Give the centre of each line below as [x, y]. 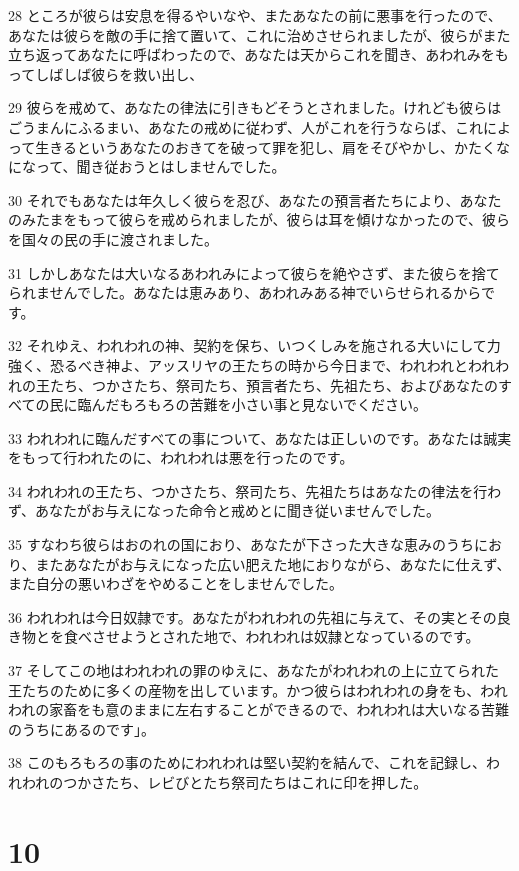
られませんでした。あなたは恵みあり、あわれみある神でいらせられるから [244, 292]
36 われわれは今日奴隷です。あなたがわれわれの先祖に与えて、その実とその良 [259, 616]
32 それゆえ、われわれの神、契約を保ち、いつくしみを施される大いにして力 [254, 345]
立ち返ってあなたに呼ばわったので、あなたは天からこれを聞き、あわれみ [244, 54]
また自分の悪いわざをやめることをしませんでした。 [175, 583]
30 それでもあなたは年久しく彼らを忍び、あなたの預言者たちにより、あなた [255, 199]
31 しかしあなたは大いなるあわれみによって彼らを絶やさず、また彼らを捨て [254, 272]
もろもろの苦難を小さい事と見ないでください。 [273, 404]
